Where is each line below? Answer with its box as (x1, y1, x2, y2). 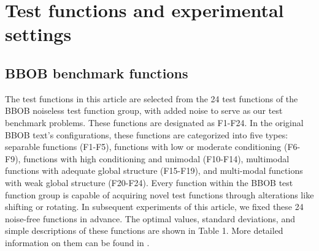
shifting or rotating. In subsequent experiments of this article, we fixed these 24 (5, 200, 304, 213)
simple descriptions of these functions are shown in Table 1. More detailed (5, 224, 283, 237)
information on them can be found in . (5, 236, 150, 249)
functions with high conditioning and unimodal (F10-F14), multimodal (23, 152, 290, 165)
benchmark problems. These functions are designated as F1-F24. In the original (5, 116, 304, 129)
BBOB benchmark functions (5, 63, 188, 82)
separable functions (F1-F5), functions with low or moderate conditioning (5, 140, 282, 153)
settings (5, 21, 72, 47)
